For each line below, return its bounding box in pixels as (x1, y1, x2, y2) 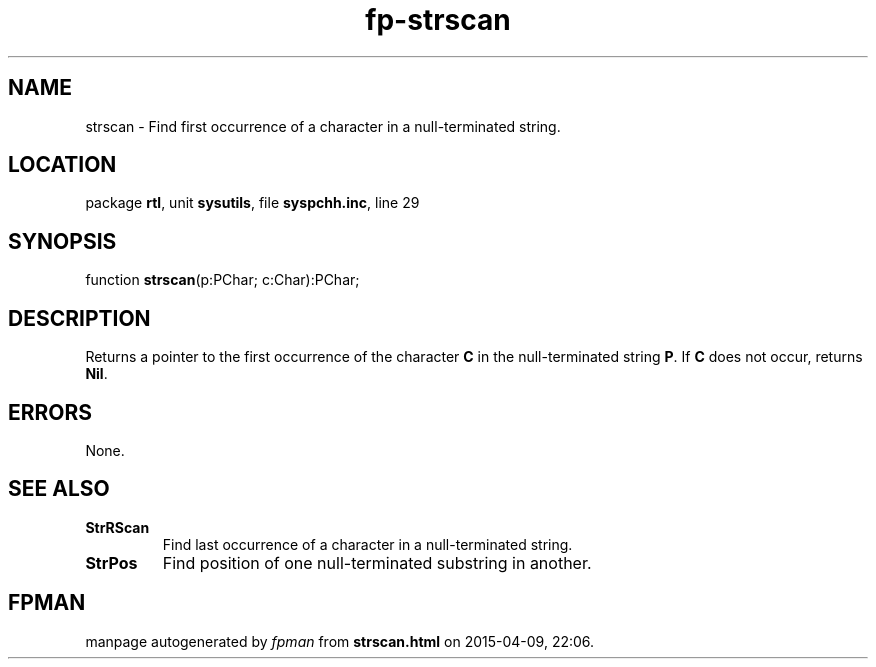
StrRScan (85, 518, 150, 536)
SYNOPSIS (8, 228, 117, 254)
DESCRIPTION (8, 305, 151, 331)
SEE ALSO (8, 476, 110, 502)
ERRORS (8, 399, 93, 425)
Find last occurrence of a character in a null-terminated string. (162, 535, 573, 553)
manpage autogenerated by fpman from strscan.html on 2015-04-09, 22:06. (85, 632, 595, 650)
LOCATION (8, 152, 117, 178)
